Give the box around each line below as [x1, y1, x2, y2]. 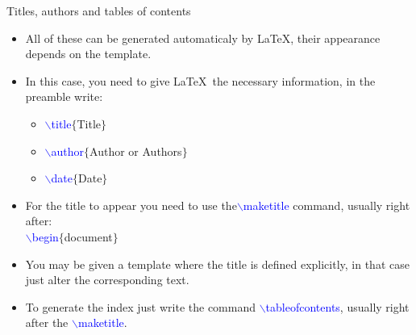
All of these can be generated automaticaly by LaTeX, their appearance [25, 29, 381, 46]
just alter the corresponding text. [25, 271, 189, 288]
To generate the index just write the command [25, 298, 256, 315]
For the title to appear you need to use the [25, 196, 237, 213]
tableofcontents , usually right [265, 298, 410, 315]
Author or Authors [89, 142, 182, 159]
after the [25, 314, 69, 331]
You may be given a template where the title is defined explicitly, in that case [25, 255, 410, 272]
